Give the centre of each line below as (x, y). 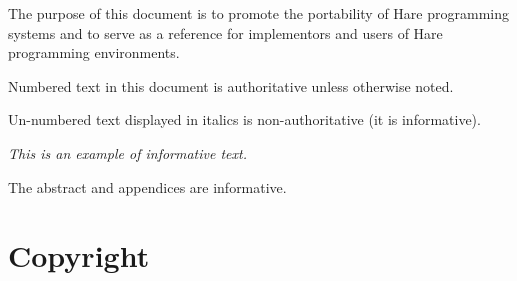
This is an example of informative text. (127, 152)
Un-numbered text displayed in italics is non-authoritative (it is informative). (244, 119)
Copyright (79, 255)
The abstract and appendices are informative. (147, 186)
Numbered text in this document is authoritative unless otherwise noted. (231, 85)
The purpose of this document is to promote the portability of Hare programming (258, 13)
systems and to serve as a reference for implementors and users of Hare (225, 32)
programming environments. (94, 52)
